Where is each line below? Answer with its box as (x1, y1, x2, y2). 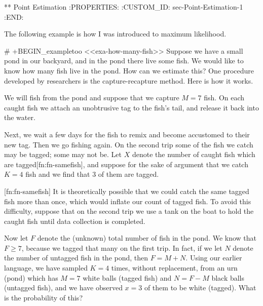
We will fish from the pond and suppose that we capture (4, 92, 179, 103)
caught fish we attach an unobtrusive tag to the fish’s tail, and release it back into (4, 102, 259, 112)
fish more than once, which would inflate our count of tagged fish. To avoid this (4, 196, 251, 206)
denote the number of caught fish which (132, 149, 255, 160)
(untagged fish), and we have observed (4, 282, 123, 293)
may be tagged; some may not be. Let (4, 149, 122, 160)
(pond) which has (4, 272, 58, 283)
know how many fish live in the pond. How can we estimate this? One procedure (4, 65, 254, 75)
